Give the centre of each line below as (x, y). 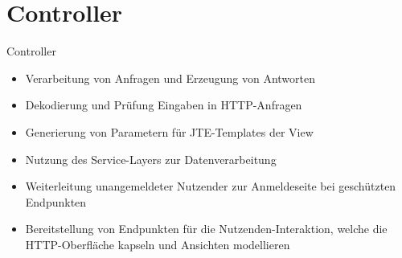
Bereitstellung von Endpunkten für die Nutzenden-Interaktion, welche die (206, 229)
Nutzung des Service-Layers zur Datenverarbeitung (151, 159)
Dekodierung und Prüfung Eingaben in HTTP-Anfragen (164, 105)
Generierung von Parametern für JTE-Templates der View (169, 131)
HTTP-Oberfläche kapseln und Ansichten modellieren (158, 244)
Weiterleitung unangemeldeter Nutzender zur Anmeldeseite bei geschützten (211, 186)
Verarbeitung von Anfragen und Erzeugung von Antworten (170, 78)
